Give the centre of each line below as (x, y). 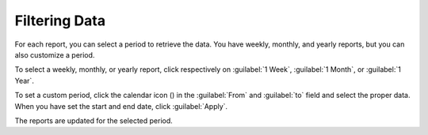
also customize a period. (55, 54)
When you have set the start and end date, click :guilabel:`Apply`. (121, 106)
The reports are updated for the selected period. (94, 120)
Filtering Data (60, 21)
